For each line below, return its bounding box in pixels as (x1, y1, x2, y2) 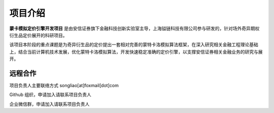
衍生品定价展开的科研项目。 (9, 32, 67, 38)
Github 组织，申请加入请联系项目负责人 (9, 92, 91, 98)
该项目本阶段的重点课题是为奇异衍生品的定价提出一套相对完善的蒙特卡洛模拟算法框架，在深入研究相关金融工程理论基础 (9, 42, 258, 48)
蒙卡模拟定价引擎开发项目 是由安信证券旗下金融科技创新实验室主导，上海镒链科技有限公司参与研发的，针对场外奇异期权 (9, 25, 260, 31)
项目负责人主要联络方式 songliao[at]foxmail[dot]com (9, 83, 119, 89)
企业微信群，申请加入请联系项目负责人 (9, 101, 90, 107)
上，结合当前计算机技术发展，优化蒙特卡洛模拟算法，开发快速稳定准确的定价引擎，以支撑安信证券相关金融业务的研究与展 (9, 49, 263, 55)
